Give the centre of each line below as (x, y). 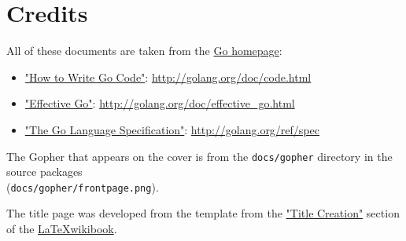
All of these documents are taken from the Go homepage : (144, 51)
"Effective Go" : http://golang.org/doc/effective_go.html (160, 103)
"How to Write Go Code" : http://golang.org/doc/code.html (168, 77)
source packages (44, 172)
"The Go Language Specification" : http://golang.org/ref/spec (172, 129)
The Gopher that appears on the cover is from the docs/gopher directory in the (199, 156)
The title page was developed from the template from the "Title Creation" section (203, 213)
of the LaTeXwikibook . (62, 228)
